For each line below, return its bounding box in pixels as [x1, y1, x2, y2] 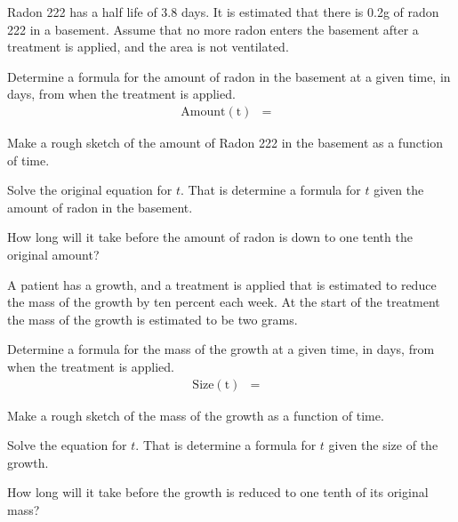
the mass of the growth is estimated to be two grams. [7, 309, 298, 328]
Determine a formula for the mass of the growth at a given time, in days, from [7, 340, 435, 358]
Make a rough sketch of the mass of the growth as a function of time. [7, 406, 384, 424]
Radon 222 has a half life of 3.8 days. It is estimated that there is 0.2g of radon [7, 3, 439, 20]
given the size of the [328, 436, 438, 454]
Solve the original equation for [7, 181, 173, 199]
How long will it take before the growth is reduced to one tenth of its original [7, 483, 429, 502]
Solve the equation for [7, 436, 127, 454]
